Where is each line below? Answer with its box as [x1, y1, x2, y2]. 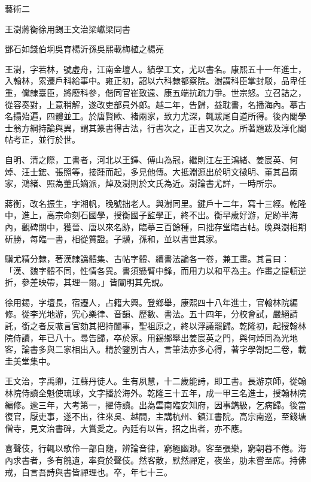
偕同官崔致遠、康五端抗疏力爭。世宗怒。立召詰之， [105, 86, 306, 98]
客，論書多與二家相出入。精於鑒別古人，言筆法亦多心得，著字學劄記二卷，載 [5, 343, 306, 356]
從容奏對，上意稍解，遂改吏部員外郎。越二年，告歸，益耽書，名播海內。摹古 [5, 98, 306, 110]
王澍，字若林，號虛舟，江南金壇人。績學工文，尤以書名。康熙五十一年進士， [5, 62, 306, 75]
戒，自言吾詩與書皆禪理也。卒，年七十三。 [5, 465, 172, 478]
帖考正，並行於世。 [5, 133, 80, 146]
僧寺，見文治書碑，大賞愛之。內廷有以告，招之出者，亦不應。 [5, 421, 248, 434]
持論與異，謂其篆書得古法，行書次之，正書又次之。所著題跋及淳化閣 [38, 121, 306, 134]
